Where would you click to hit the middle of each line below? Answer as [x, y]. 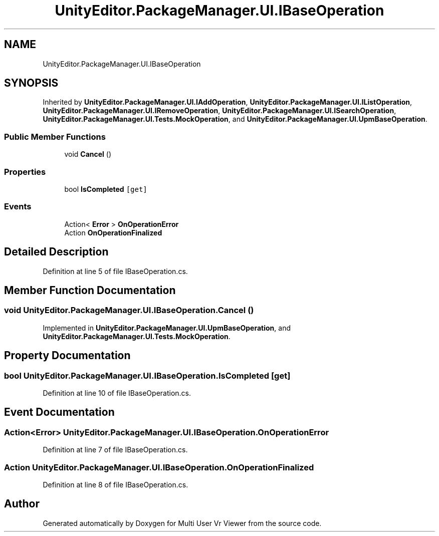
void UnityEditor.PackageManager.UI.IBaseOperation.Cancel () [129, 310]
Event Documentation [59, 412]
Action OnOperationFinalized [113, 232]
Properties [25, 172]
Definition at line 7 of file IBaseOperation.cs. [115, 450]
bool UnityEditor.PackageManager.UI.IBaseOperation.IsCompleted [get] [147, 375]
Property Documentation [67, 356]
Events [18, 207]
